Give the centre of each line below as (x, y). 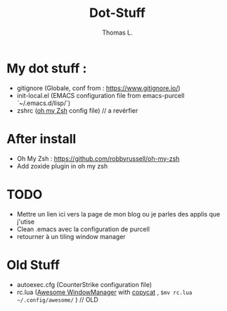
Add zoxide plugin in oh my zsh (62, 166)
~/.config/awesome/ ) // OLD (58, 299)
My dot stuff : (47, 68)
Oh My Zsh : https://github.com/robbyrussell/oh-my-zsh (98, 158)
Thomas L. (117, 32)
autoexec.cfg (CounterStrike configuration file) (84, 284)
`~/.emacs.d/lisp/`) (44, 103)
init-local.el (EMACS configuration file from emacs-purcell (100, 95)
